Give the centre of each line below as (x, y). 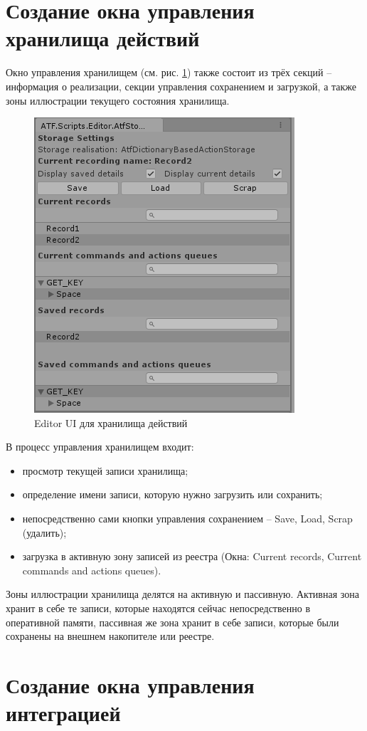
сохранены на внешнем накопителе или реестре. (110, 636)
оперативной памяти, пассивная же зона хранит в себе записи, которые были (172, 622)
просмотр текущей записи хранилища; (105, 470)
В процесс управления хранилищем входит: (100, 447)
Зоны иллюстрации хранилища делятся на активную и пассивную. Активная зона (182, 594)
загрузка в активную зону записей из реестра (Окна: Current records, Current (192, 556)
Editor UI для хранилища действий (111, 422)
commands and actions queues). (92, 570)
